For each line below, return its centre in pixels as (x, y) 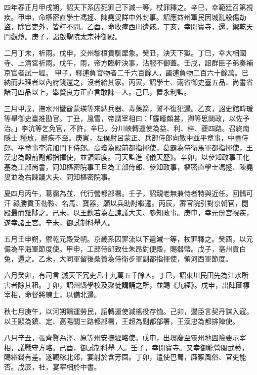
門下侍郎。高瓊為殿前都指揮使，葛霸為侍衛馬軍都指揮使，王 (156, 147)
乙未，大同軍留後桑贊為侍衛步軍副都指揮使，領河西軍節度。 (135, 258)
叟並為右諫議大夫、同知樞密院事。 (59, 176)
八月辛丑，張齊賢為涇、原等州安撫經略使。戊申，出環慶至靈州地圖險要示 (122, 338)
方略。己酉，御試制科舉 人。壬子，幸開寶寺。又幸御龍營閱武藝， (143, 347)
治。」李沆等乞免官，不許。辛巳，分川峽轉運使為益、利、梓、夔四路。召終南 (127, 128)
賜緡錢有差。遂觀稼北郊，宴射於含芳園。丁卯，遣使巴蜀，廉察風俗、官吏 (122, 357)
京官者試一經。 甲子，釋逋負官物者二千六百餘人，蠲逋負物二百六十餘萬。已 (126, 72)
